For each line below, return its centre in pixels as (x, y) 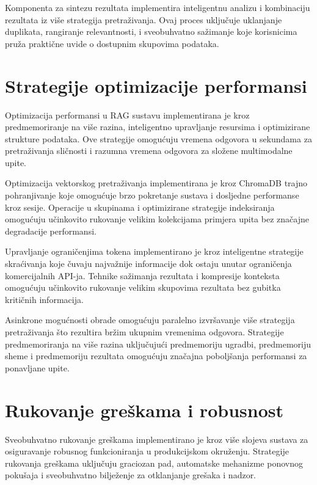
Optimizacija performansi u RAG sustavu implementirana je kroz (127, 115)
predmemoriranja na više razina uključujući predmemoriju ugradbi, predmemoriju (158, 344)
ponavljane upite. (37, 367)
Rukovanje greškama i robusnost (144, 410)
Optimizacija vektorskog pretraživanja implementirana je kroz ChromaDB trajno (156, 183)
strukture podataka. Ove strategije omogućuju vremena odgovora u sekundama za (158, 138)
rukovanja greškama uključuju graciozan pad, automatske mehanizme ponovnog (154, 463)
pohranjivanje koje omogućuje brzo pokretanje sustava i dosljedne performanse (152, 195)
